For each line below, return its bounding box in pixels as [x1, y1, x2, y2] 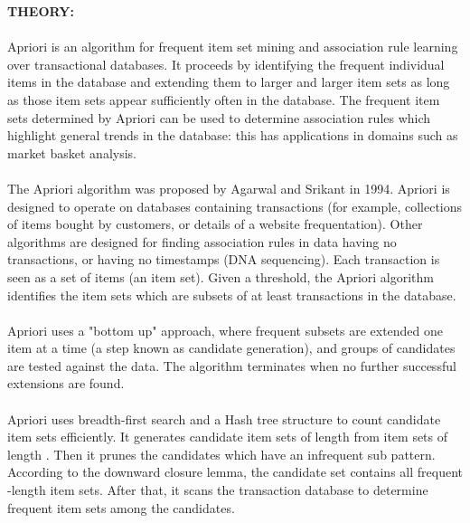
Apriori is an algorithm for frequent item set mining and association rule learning [7, 37, 458, 56]
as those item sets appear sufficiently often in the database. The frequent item [7, 90, 440, 109]
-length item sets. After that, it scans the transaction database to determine [7, 480, 428, 499]
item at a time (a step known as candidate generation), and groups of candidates [7, 338, 456, 357]
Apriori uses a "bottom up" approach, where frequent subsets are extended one [7, 320, 444, 339]
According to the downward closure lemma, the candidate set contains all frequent [7, 462, 463, 481]
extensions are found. [7, 374, 125, 393]
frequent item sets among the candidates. [7, 498, 235, 517]
